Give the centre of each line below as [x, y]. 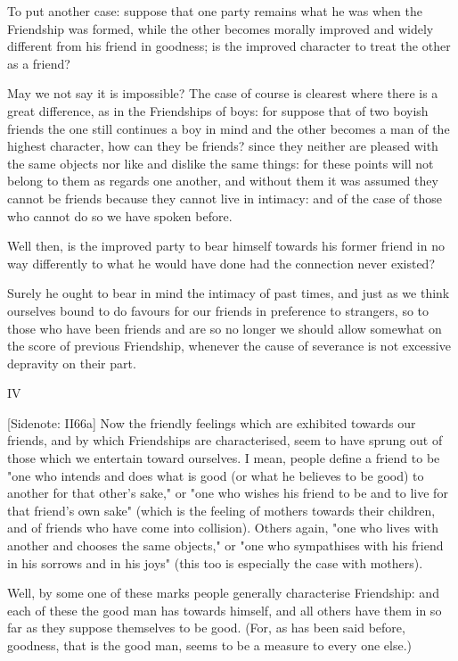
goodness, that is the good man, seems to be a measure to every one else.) [209, 645]
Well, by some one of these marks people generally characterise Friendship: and [223, 593]
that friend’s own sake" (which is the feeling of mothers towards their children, [221, 510]
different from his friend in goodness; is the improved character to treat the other [229, 46]
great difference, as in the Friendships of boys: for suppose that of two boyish [218, 110]
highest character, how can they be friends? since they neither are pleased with [223, 146]
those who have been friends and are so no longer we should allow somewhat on [225, 328]
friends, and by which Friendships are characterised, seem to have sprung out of [225, 440]
